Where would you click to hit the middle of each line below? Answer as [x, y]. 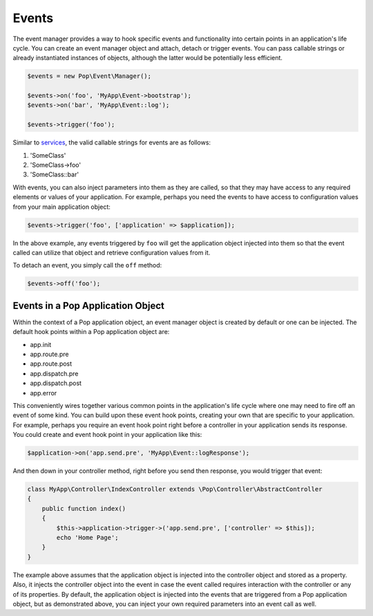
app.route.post [51, 364]
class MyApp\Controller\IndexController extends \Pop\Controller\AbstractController [175, 489]
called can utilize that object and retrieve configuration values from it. [112, 252]
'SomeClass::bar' [55, 175]
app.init [41, 344]
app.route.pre [49, 354]
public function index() [84, 508]
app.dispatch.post [56, 383]
